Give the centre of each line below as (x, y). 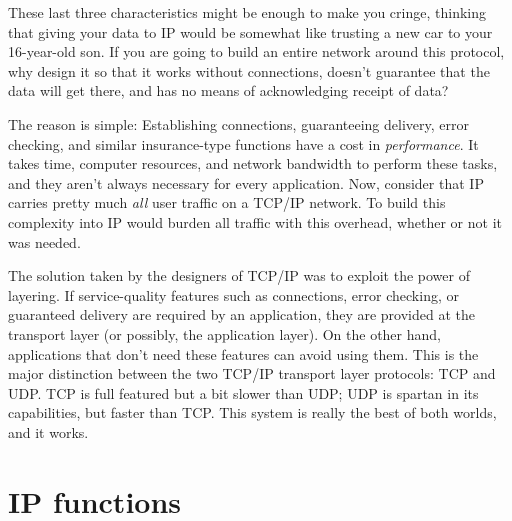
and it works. (48, 431)
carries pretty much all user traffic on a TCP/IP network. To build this (227, 202)
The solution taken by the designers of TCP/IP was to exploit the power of (239, 275)
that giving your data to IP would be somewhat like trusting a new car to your (250, 31)
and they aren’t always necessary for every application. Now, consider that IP (246, 182)
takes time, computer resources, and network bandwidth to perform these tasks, (253, 163)
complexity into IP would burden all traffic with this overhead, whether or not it (255, 221)
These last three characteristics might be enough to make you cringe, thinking (247, 12)
